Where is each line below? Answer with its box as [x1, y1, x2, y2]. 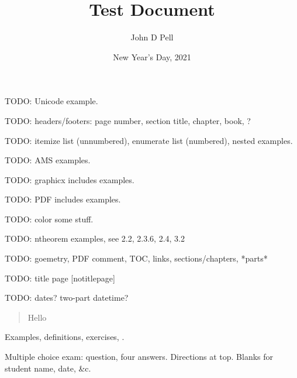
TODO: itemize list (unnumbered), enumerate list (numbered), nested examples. [5, 134, 293, 146]
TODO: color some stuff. [5, 212, 94, 225]
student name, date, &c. [5, 362, 91, 374]
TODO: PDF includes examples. [5, 193, 121, 205]
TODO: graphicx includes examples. [5, 173, 134, 185]
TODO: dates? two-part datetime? [5, 291, 129, 304]
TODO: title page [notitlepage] [5, 272, 115, 284]
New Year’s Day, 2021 [113, 50, 191, 63]
